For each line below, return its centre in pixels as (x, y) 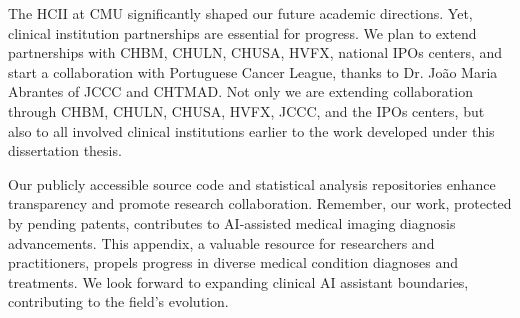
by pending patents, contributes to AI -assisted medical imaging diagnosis (232, 222)
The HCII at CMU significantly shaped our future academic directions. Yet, (240, 13)
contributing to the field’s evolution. (118, 301)
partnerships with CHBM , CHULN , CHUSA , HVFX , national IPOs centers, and (255, 52)
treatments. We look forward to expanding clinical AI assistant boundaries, (238, 281)
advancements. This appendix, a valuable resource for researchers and (221, 242)
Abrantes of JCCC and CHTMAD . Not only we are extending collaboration (240, 91)
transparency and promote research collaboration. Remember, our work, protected (260, 203)
